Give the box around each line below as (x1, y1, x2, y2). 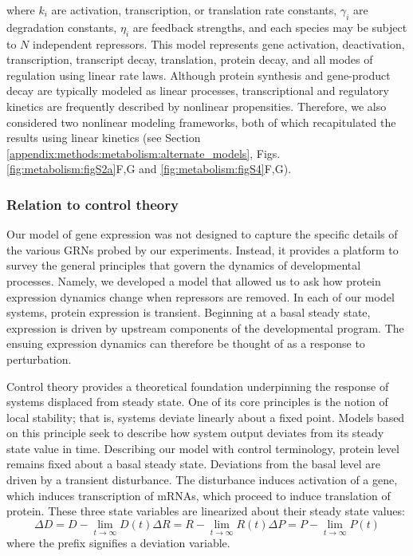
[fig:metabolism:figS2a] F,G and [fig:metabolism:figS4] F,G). (6, 160, 292, 177)
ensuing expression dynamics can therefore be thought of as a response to (6, 335, 365, 352)
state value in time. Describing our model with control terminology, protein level (6, 440, 399, 456)
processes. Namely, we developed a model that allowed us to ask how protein (6, 272, 381, 289)
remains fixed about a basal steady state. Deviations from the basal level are (6, 455, 380, 472)
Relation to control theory (6, 194, 179, 214)
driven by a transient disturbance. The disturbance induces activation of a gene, (6, 471, 398, 488)
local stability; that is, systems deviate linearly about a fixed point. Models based (6, 408, 405, 425)
